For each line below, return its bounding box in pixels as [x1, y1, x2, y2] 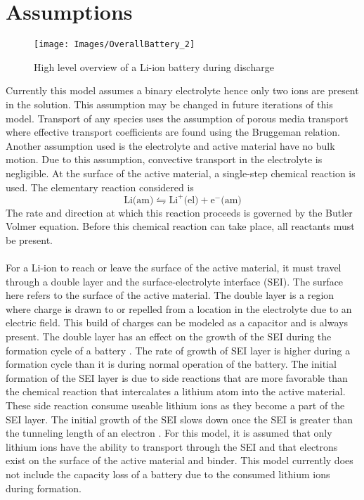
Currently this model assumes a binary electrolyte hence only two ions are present [6, 83, 359, 98]
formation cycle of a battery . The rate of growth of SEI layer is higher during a [6, 342, 351, 357]
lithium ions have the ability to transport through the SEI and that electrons [6, 439, 338, 454]
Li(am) [124, 195, 154, 205]
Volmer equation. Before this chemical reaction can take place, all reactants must [6, 219, 355, 233]
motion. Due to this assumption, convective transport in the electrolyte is [6, 152, 323, 167]
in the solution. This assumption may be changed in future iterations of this [6, 96, 333, 111]
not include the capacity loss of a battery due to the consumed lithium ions [6, 466, 330, 481]
